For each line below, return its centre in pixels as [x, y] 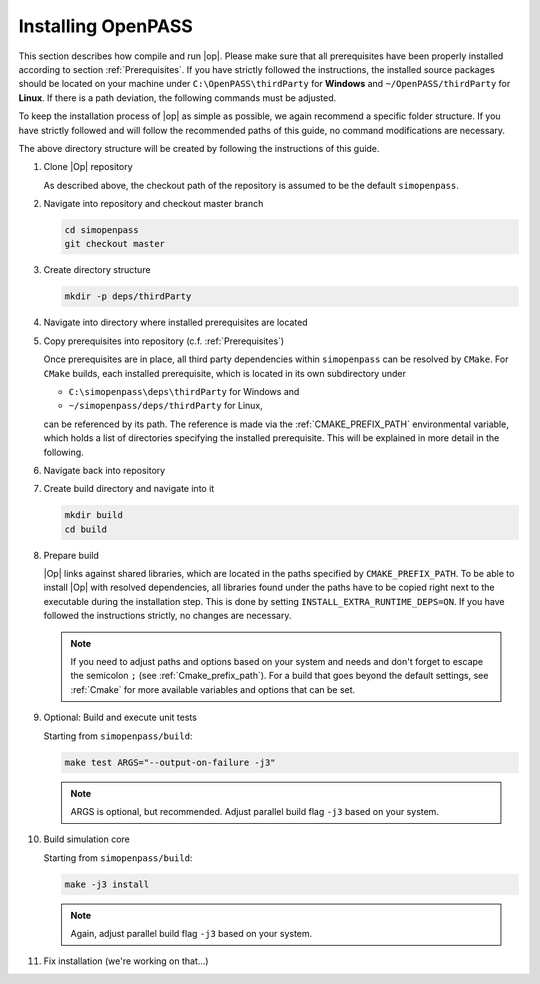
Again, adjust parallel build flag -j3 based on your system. [191, 934]
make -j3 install [107, 884]
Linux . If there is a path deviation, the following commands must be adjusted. [177, 97]
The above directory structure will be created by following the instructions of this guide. [199, 148]
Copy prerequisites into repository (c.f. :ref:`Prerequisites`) [164, 341]
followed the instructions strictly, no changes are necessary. [167, 616]
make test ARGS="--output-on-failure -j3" [170, 762]
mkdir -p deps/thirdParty [128, 296]
